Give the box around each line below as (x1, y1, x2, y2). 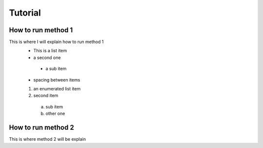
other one (45, 110, 65, 117)
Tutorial (9, 7, 41, 18)
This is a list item (33, 48, 67, 54)
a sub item (45, 66, 67, 72)
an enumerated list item (33, 86, 81, 92)
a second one (33, 54, 61, 61)
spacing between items (33, 77, 80, 83)
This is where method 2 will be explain (9, 136, 86, 142)
